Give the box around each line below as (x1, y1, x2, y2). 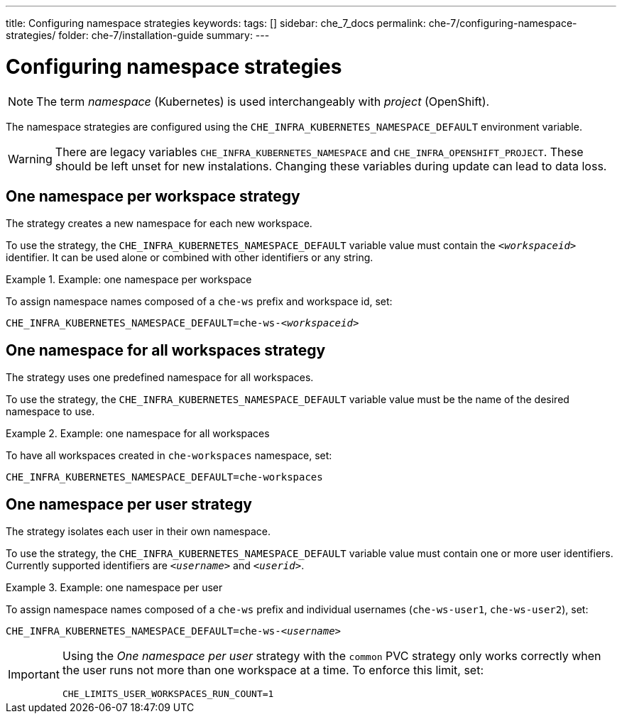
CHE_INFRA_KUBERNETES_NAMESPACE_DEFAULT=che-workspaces (6, 471, 323, 483)
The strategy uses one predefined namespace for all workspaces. (6, 371, 314, 384)
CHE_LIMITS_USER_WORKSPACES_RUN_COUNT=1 (62, 688, 274, 700)
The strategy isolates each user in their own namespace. (6, 525, 271, 538)
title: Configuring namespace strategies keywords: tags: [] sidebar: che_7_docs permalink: (6, 17, 426, 29)
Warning (8, 151, 53, 166)
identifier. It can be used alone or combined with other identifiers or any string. (6, 251, 373, 264)
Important (8, 666, 60, 681)
